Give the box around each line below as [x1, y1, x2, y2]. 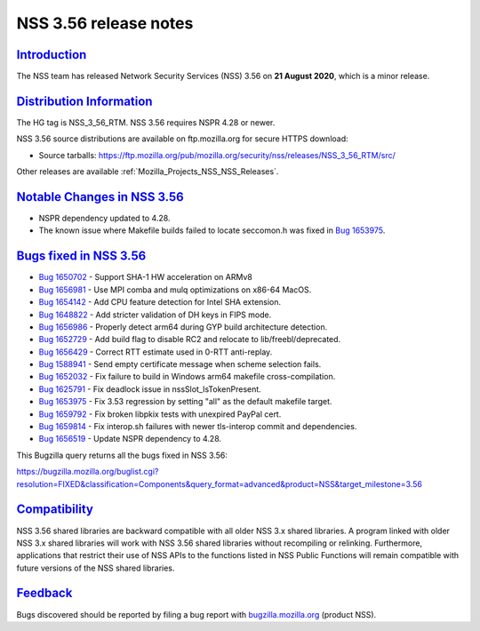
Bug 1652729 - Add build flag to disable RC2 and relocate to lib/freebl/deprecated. [38, 334, 341, 345]
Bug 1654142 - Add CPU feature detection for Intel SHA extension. [38, 297, 282, 308]
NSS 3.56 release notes [16, 13, 194, 33]
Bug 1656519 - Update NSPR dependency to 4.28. [38, 434, 222, 444]
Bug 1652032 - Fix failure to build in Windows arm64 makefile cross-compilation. [38, 371, 336, 382]
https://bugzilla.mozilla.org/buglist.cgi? [16, 467, 159, 477]
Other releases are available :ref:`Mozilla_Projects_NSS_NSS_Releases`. [16, 166, 279, 177]
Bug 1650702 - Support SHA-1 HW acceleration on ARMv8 [38, 272, 252, 283]
